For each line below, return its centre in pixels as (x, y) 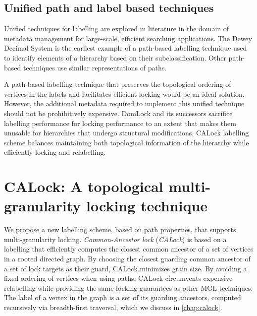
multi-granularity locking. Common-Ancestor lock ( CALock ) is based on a (115, 239)
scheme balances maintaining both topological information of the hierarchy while (127, 142)
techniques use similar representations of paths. (95, 67)
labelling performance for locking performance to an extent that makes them (120, 123)
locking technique (147, 206)
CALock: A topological (84, 186)
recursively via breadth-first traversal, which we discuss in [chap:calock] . (113, 307)
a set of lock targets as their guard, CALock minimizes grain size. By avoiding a (126, 268)
